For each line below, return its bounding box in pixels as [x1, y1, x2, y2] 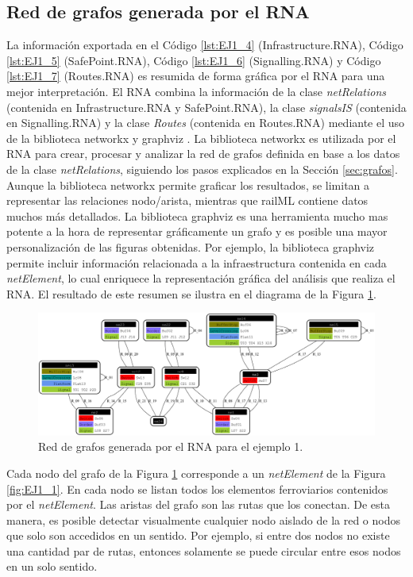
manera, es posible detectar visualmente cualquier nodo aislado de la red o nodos [6, 511, 400, 528]
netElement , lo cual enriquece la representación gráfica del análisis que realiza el [6, 270, 396, 287]
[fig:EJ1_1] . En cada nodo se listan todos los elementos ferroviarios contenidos [6, 480, 388, 497]
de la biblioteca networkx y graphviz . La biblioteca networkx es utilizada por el [6, 129, 396, 146]
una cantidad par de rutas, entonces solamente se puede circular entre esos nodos [6, 542, 401, 559]
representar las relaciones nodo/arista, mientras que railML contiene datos [6, 192, 369, 209]
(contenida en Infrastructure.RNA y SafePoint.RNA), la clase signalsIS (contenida [6, 98, 407, 115]
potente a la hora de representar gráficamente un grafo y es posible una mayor [6, 223, 388, 240]
